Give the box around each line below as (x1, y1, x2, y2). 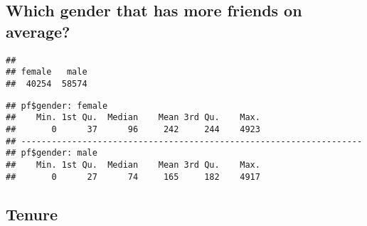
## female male (6, 67, 87, 77)
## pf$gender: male (6, 148, 97, 158)
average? (6, 20, 70, 42)
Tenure (6, 203, 58, 225)
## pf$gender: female (6, 100, 108, 111)
